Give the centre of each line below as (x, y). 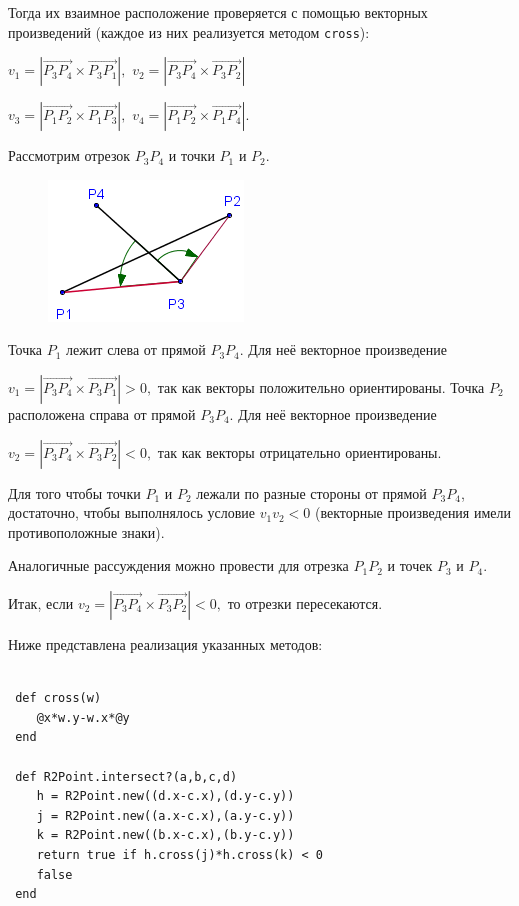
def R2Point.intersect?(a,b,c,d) (126, 776)
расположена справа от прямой (102, 414)
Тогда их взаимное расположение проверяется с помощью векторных (218, 12)
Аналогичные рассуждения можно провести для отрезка (178, 565)
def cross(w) (58, 698)
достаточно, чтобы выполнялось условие (132, 512)
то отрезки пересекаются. (305, 603)
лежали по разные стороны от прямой (311, 492)
